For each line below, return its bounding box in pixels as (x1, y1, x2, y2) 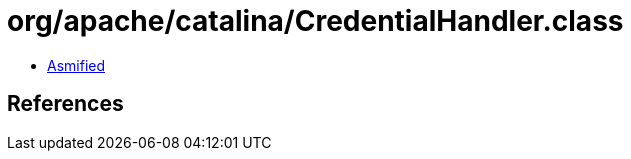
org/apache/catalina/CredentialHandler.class (7, 4, 624, 38)
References (7, 91, 124, 117)
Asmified (47, 56, 106, 74)
